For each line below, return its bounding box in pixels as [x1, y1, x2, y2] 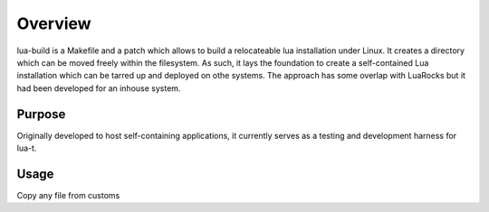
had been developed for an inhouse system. [16, 82, 181, 94]
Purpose [16, 106, 66, 122]
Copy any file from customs [16, 189, 120, 200]
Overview [16, 14, 91, 33]
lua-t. [16, 143, 37, 153]
